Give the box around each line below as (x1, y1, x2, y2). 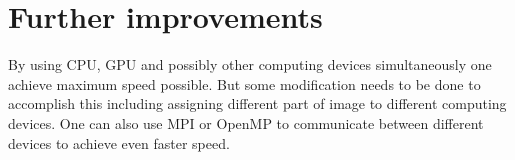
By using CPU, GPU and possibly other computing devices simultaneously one (8, 54, 492, 75)
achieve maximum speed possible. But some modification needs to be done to (8, 73, 481, 94)
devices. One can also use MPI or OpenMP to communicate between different (8, 112, 484, 133)
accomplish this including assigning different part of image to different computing (8, 93, 507, 114)
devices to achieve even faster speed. (8, 132, 230, 153)
